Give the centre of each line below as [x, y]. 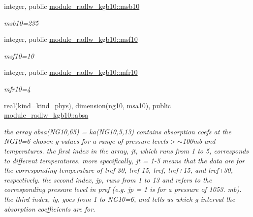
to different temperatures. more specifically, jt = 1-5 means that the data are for [125, 160]
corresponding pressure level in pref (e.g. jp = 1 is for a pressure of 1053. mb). [123, 189]
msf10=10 [19, 55]
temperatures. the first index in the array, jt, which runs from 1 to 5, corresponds [126, 150]
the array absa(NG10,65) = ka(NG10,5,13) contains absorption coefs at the [118, 131]
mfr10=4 [17, 88]
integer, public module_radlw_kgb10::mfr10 [71, 72]
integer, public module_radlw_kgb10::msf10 [71, 39]
